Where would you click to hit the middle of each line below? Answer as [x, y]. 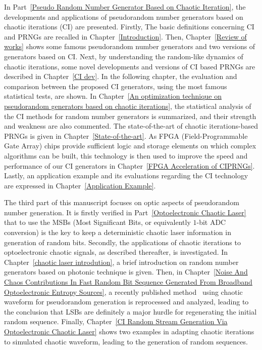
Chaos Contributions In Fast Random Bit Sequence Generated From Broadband [128, 282]
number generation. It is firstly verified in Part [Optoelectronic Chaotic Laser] [125, 212]
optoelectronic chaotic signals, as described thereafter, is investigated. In [116, 252]
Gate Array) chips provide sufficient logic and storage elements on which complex [130, 146]
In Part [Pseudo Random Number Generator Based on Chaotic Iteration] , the [125, 7]
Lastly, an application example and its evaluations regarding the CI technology [126, 176]
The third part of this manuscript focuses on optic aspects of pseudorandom [122, 202]
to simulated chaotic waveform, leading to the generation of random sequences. [126, 341]
